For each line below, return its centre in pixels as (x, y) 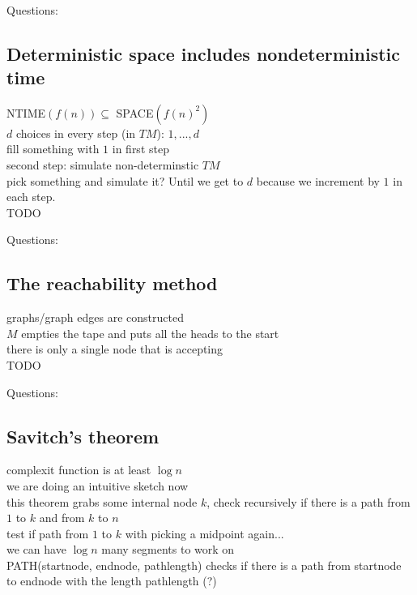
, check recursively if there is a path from (308, 501)
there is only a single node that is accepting (115, 349)
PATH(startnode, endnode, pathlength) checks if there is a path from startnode (204, 565)
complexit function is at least (79, 470)
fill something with (53, 149)
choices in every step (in (76, 133)
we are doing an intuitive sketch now (98, 485)
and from (62, 518)
